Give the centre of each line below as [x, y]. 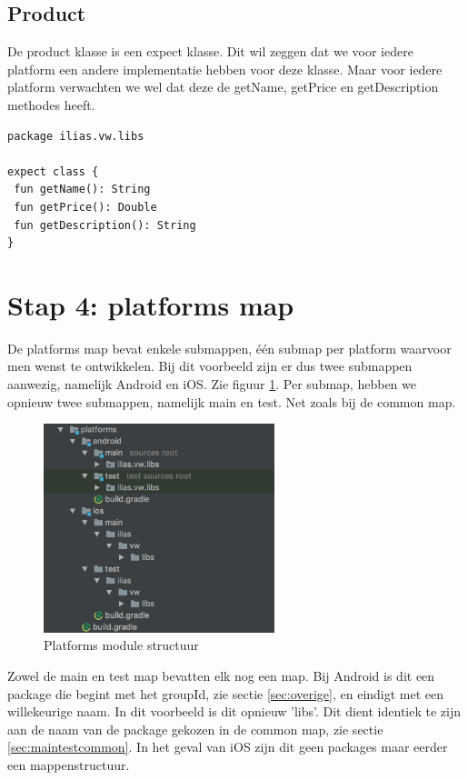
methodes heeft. [51, 104]
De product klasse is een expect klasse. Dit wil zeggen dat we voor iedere [210, 51]
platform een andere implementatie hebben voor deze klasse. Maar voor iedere [225, 69]
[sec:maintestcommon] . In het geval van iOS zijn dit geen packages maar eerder [228, 747]
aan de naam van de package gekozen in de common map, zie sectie [195, 729]
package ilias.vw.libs [76, 136]
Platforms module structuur [121, 645]
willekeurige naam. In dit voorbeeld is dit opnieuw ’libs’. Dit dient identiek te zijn [234, 711]
